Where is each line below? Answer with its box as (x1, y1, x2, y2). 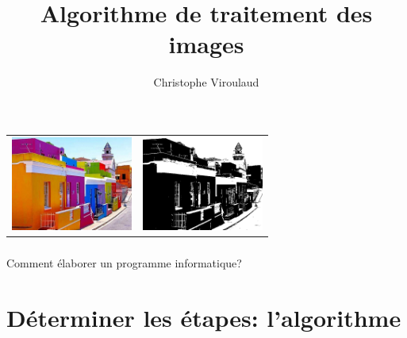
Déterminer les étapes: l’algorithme (6, 301, 401, 333)
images (168, 28, 244, 60)
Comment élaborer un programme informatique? (6, 255, 242, 271)
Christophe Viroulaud (153, 74, 259, 90)
